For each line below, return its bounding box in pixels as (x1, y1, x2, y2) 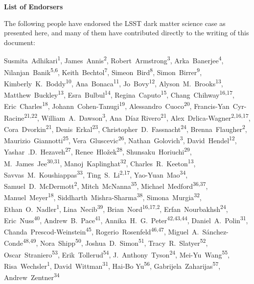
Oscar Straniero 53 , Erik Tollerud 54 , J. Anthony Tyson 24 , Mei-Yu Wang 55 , (4, 248, 230, 259)
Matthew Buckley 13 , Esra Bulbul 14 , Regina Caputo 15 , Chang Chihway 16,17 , (4, 88, 234, 100)
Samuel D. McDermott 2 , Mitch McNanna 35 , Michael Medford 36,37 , (4, 180, 208, 191)
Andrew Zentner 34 (4, 271, 60, 282)
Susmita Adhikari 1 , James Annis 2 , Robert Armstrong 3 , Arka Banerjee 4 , (4, 54, 224, 66)
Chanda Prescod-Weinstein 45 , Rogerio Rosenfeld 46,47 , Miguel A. (4, 225, 199, 236)
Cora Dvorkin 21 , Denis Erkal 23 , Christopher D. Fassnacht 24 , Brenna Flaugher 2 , (4, 122, 247, 134)
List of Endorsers (4, 1, 63, 11)
